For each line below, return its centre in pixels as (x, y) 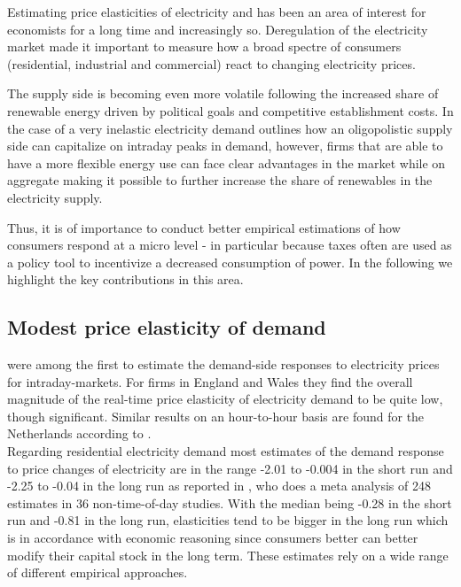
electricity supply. (55, 197)
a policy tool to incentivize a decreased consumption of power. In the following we (230, 262)
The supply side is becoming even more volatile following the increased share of (223, 93)
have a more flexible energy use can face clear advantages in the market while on (227, 162)
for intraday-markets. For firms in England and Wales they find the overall (210, 381)
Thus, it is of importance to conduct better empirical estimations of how (204, 227)
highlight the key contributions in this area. (125, 279)
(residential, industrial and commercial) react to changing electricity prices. (211, 63)
